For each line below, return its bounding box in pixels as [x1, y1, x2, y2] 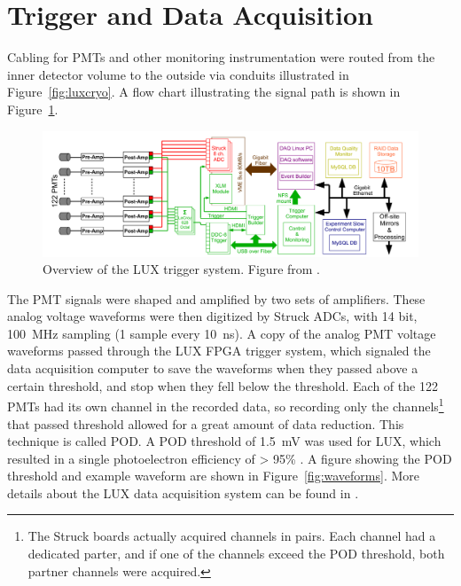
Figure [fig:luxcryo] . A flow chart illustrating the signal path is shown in [7, 82, 401, 101]
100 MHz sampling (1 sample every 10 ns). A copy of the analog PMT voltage [7, 324, 436, 342]
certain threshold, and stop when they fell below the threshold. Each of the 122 [7, 376, 438, 395]
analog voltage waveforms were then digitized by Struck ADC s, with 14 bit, [7, 307, 418, 325]
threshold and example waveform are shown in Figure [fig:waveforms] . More [7, 466, 420, 485]
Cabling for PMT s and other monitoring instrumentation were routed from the [7, 48, 435, 66]
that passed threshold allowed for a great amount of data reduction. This [7, 414, 404, 433]
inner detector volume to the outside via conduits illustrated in [7, 65, 349, 83]
